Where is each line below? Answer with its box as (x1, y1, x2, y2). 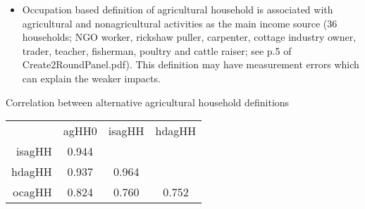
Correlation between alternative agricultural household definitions (6, 94, 290, 109)
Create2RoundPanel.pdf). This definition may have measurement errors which (22, 57, 359, 72)
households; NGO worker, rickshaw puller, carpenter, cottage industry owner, (22, 30, 357, 44)
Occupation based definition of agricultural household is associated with (22, 2, 333, 16)
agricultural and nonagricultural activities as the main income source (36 (22, 15, 338, 30)
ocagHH (13, 184, 52, 201)
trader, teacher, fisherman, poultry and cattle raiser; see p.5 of (22, 43, 292, 58)
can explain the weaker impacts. (22, 70, 161, 85)
